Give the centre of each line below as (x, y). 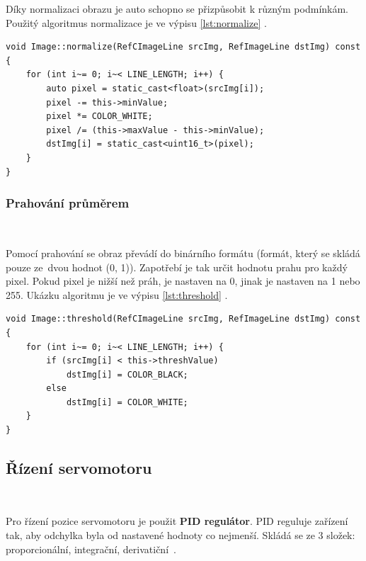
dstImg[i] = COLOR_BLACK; (127, 374)
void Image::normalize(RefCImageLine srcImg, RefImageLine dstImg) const (183, 47)
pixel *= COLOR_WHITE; (99, 117)
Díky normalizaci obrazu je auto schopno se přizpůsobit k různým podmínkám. (177, 8)
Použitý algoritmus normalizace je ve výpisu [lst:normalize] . (136, 22)
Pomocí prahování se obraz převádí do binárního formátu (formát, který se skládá (183, 253)
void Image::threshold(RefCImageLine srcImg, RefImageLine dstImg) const (183, 319)
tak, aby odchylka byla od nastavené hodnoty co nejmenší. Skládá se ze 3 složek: (181, 535)
